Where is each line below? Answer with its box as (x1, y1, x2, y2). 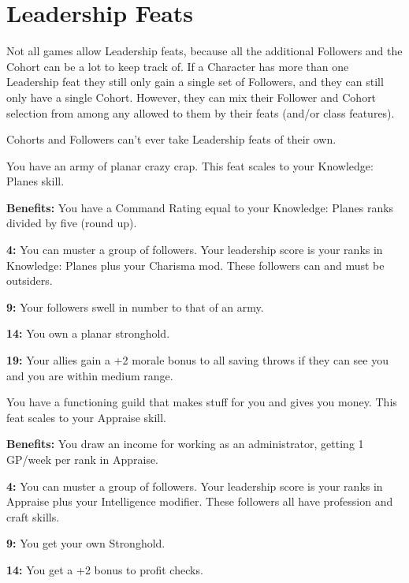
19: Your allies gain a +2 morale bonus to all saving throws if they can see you (6, 352, 389, 368)
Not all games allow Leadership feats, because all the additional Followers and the (6, 43, 403, 59)
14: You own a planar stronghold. (6, 325, 170, 342)
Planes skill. (6, 173, 65, 189)
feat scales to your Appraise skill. (6, 409, 166, 425)
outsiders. (6, 272, 53, 289)
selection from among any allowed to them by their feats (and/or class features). (6, 104, 395, 121)
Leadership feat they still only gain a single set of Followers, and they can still (6, 73, 384, 90)
